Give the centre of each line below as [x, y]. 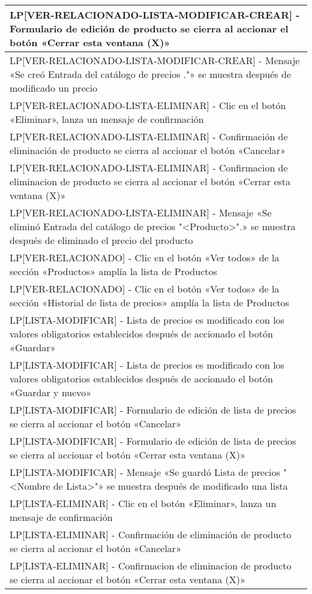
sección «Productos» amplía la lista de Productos [113, 271]
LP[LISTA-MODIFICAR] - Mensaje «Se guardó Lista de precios [145, 472]
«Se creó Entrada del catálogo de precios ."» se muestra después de [150, 74]
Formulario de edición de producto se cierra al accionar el [149, 28]
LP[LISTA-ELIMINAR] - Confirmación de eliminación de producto [151, 534]
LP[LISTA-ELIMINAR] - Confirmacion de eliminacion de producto [151, 566]
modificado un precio [54, 88]
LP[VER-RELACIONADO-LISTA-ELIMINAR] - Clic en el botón [148, 105]
